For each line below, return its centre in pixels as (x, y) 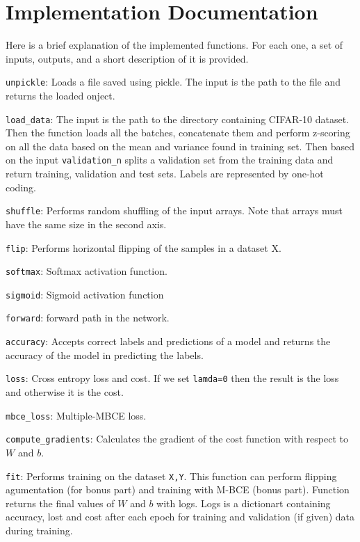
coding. (21, 187)
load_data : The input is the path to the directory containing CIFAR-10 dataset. (178, 119)
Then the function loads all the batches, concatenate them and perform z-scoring (178, 133)
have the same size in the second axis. (86, 224)
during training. (39, 530)
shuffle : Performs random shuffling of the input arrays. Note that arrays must (174, 210)
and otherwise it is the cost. (65, 392)
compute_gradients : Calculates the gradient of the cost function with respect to (177, 439)
